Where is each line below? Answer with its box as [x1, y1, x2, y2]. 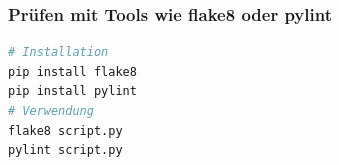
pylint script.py [8, 143, 123, 158]
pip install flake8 [8, 64, 137, 79]
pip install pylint [8, 84, 137, 99]
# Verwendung [8, 104, 94, 118]
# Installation [8, 45, 109, 60]
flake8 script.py [8, 123, 123, 138]
